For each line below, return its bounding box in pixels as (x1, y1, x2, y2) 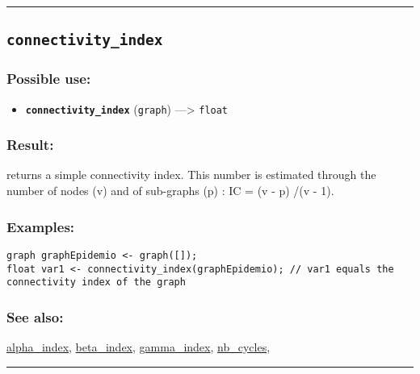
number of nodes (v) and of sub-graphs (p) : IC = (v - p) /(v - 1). (6, 182, 334, 199)
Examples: (6, 216, 75, 236)
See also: (6, 306, 64, 326)
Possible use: (6, 69, 91, 89)
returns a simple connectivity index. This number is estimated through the (6, 166, 376, 183)
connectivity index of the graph (6, 276, 186, 289)
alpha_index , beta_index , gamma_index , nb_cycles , (6, 339, 271, 355)
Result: (6, 135, 54, 155)
